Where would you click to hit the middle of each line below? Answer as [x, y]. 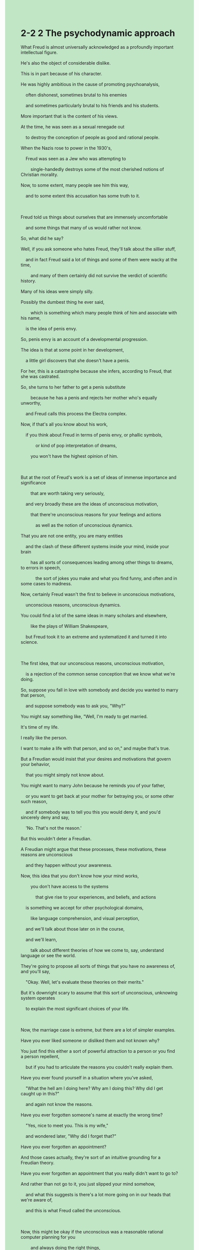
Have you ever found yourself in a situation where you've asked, [87, 1077]
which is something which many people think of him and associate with [104, 312]
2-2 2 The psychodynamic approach [98, 33]
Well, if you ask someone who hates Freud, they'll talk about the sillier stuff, [98, 249]
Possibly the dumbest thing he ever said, [62, 302]
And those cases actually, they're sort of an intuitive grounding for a [91, 1157]
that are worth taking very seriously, [67, 493]
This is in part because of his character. [61, 73]
